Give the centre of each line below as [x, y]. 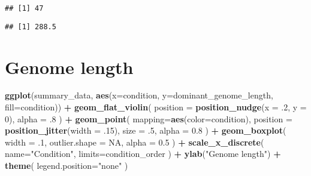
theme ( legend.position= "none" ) [67, 165]
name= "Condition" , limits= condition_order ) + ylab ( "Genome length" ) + [143, 154]
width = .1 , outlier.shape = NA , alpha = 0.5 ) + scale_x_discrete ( [135, 142]
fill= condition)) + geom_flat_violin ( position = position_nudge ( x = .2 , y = [156, 107]
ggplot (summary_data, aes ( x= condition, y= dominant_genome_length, [139, 95]
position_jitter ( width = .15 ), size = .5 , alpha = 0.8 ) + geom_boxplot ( [146, 130]
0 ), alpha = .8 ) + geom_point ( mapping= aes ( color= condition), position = [149, 118]
